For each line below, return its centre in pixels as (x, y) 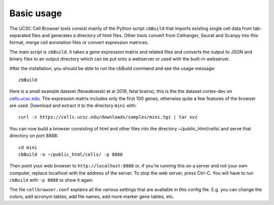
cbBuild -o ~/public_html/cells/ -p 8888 (71, 155)
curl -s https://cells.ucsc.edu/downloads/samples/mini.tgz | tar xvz (108, 117)
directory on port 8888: (34, 136)
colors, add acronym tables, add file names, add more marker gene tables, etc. (92, 196)
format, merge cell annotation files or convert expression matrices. (79, 43)
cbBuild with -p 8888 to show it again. (52, 180)
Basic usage (36, 13)
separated (20, 35)
